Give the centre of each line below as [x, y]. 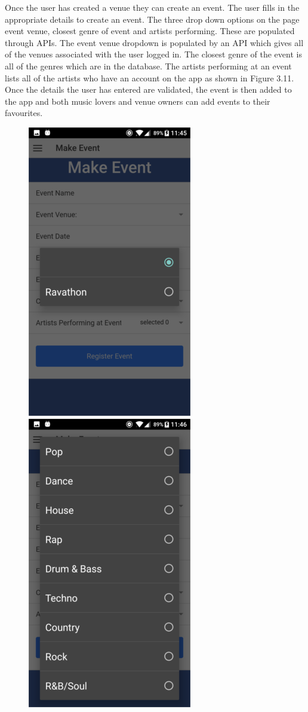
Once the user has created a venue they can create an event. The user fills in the [152, 7]
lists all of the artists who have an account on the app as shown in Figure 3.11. [150, 77]
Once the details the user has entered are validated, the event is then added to [148, 89]
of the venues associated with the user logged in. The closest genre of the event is [153, 54]
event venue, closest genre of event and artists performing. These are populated [150, 31]
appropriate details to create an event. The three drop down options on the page [152, 19]
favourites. [24, 113]
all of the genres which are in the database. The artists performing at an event [148, 66]
